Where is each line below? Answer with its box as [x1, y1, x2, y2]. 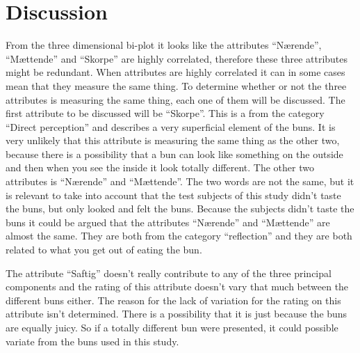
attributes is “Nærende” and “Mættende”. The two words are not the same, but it [6, 174, 354, 189]
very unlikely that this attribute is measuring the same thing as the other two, [6, 133, 340, 148]
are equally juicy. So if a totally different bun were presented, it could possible [6, 320, 338, 334]
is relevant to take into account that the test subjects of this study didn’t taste [6, 187, 341, 202]
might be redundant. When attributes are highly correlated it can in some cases [6, 65, 345, 79]
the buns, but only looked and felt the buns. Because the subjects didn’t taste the [6, 201, 354, 216]
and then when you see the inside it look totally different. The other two [6, 160, 314, 175]
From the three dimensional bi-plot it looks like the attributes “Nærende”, [6, 38, 322, 52]
